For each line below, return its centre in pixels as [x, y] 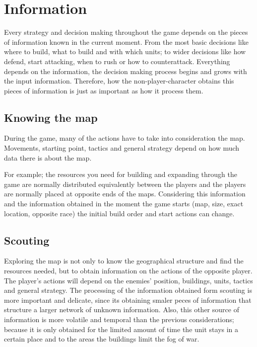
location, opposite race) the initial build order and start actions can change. [119, 213]
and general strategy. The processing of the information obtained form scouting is [128, 290]
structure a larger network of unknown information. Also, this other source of [122, 309]
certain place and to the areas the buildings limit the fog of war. [102, 339]
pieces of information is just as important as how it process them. [104, 90]
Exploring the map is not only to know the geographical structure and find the [124, 261]
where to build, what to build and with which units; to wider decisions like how [125, 51]
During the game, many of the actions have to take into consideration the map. [125, 138]
